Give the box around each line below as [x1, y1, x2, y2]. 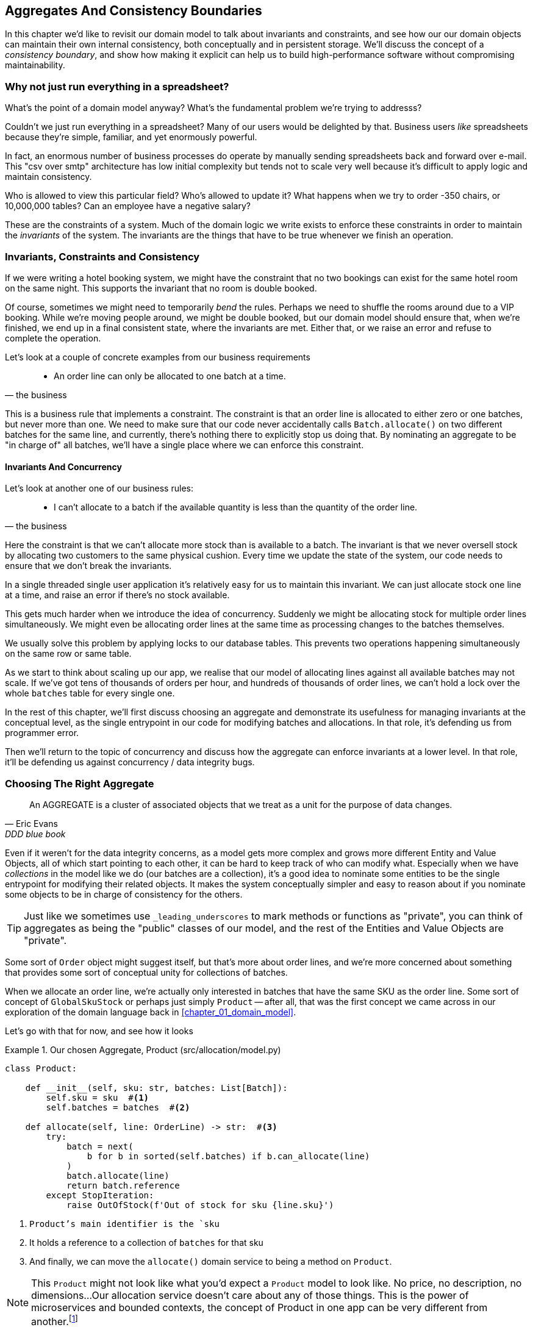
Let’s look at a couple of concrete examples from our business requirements [5, 351, 310, 362]
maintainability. [5, 60, 65, 71]
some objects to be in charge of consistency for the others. [5, 888, 243, 899]
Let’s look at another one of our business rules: [5, 483, 193, 494]
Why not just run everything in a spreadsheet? [5, 80, 229, 93]
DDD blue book [5, 828, 66, 839]
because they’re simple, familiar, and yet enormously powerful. [5, 132, 257, 143]
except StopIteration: [46, 1190, 154, 1200]
